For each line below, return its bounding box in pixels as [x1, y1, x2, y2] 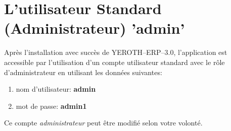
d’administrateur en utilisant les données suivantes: [4, 67, 162, 77]
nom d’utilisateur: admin [16, 84, 96, 94]
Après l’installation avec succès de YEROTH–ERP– [4, 47, 165, 57]
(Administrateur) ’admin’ [4, 18, 185, 38]
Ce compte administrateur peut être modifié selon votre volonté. [4, 117, 203, 128]
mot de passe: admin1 [16, 100, 87, 111]
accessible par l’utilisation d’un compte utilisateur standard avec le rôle [4, 56, 225, 67]
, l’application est [173, 47, 227, 57]
